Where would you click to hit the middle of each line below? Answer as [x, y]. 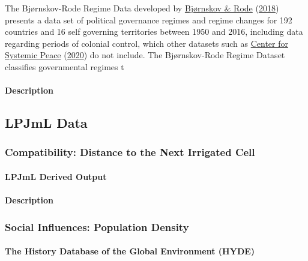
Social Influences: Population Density [97, 226]
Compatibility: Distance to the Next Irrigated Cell [130, 152]
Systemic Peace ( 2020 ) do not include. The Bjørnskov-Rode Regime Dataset [145, 55]
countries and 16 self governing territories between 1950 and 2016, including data [154, 31]
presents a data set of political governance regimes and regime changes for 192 [149, 19]
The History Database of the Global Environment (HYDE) [130, 251]
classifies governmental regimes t [65, 66]
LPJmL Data [46, 123]
